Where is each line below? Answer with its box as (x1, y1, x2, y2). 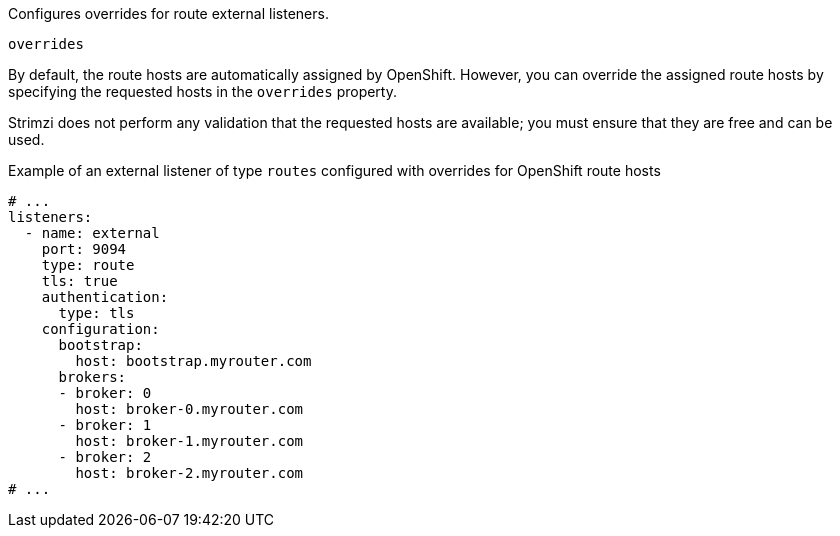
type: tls (58, 305, 135, 321)
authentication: (41, 289, 169, 305)
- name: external (24, 225, 160, 241)
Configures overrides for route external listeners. (8, 5, 329, 22)
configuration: (41, 321, 160, 337)
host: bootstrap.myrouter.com (75, 353, 312, 369)
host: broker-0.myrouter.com (75, 401, 304, 417)
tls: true (41, 273, 118, 289)
